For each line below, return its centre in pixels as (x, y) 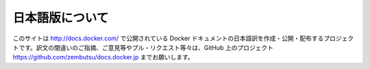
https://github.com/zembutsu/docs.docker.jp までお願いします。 (103, 57)
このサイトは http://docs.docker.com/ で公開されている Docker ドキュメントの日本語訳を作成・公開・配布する (168, 38)
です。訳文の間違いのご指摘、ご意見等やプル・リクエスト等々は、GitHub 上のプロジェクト (146, 47)
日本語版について (61, 18)
